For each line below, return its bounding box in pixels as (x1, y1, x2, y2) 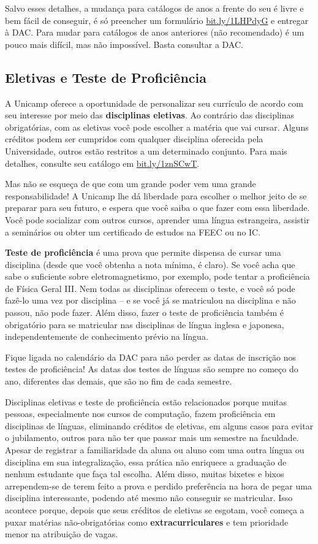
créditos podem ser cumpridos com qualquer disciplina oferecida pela (5, 132, 263, 145)
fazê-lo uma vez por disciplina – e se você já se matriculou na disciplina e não (5, 294, 296, 307)
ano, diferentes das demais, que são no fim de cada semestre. (5, 375, 232, 388)
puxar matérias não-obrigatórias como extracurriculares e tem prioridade (5, 515, 289, 528)
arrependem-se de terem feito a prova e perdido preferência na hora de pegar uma (5, 479, 312, 492)
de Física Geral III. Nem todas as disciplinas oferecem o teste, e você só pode (5, 282, 295, 294)
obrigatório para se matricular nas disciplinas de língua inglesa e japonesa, (5, 318, 284, 331)
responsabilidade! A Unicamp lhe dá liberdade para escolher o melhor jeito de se (5, 189, 307, 202)
